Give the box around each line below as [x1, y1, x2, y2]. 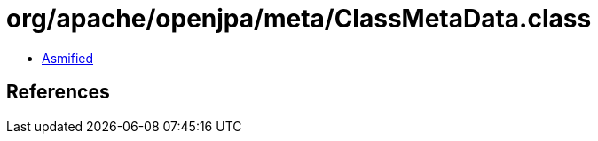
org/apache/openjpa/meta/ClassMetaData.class [6, 4, 592, 34]
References [6, 81, 110, 104]
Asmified [42, 50, 94, 66]
